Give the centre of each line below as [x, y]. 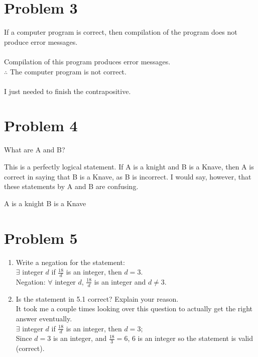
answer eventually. [44, 318]
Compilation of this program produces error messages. [87, 61]
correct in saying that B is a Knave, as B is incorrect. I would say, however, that [128, 176]
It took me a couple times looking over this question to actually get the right [134, 308]
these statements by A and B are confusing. [71, 186]
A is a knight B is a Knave [45, 203]
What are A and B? [35, 150]
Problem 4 [41, 125]
